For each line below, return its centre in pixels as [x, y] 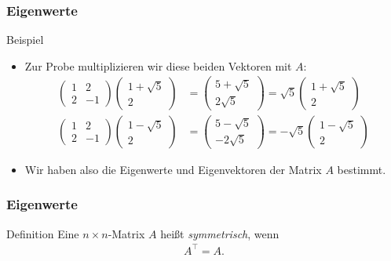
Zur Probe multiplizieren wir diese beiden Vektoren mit [158, 65]
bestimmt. [362, 169]
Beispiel [25, 40]
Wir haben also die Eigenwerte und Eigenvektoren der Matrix [173, 169]
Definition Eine [43, 233]
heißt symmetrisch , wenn [220, 233]
